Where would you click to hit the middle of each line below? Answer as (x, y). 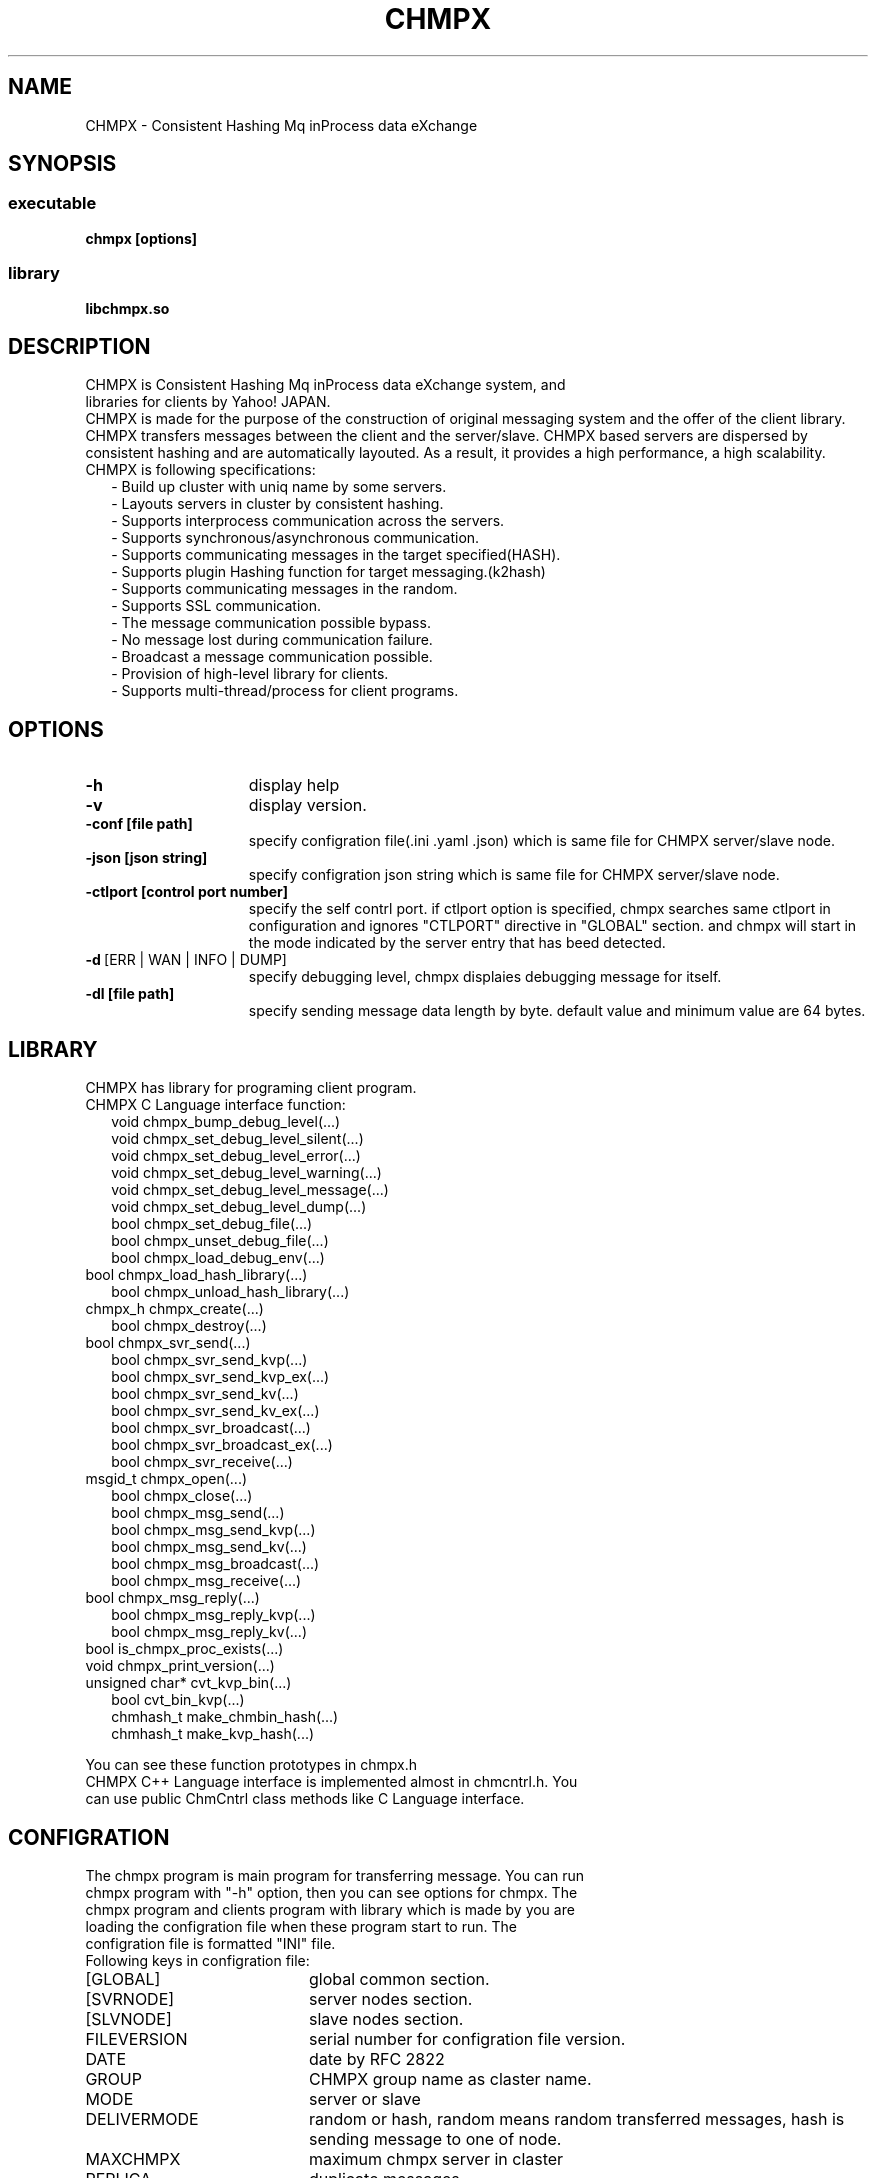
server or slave (364, 2098)
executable (52, 203)
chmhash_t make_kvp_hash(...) (213, 1734)
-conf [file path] (139, 824)
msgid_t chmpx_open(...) (166, 1479)
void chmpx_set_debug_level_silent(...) (237, 1139)
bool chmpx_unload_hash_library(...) (230, 1292)
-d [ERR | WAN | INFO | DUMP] (186, 960)
